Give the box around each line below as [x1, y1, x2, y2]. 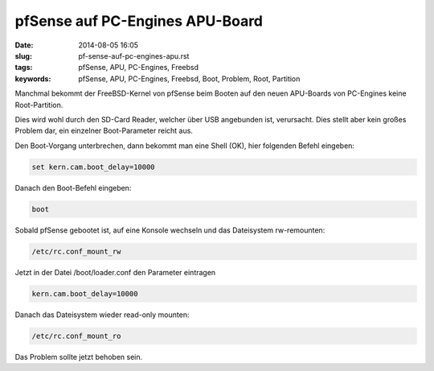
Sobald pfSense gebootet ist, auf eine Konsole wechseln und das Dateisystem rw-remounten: [14, 225, 325, 235]
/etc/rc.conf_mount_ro [31, 331, 121, 340]
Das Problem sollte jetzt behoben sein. [14, 352, 143, 361]
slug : [14, 51, 32, 60]
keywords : [14, 73, 51, 84]
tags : [14, 63, 33, 72]
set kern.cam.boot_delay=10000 [31, 162, 156, 171]
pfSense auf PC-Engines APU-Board [14, 12, 264, 30]
